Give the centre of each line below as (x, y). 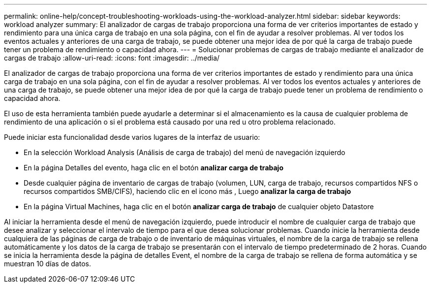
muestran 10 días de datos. (47, 264)
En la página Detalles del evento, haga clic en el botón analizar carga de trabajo (154, 168)
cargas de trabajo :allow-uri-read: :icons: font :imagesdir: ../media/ (112, 58)
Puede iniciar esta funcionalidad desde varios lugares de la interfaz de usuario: (132, 137)
